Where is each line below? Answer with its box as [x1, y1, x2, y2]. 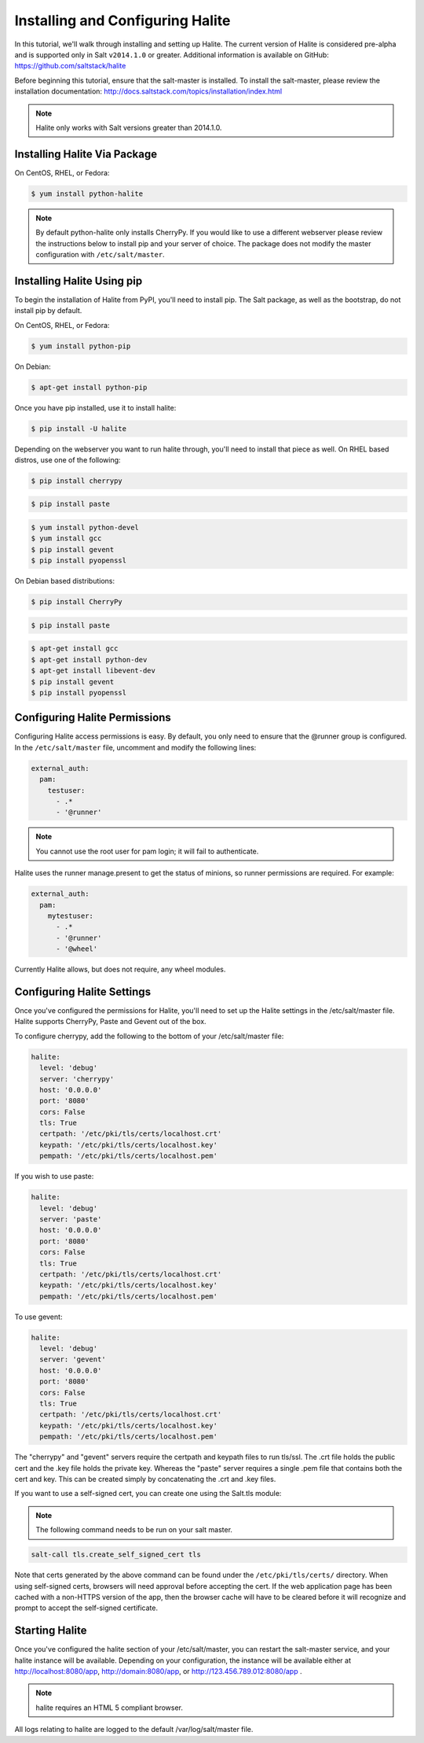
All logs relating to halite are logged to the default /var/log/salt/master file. [14, 1725, 254, 1734]
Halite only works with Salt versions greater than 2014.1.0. [35, 123, 222, 132]
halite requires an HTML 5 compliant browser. [35, 1703, 184, 1712]
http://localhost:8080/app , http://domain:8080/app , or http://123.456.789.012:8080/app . [14, 1666, 302, 1675]
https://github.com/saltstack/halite [14, 61, 126, 71]
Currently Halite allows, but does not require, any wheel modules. [14, 964, 226, 975]
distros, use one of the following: [14, 455, 121, 464]
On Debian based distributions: [14, 577, 115, 586]
